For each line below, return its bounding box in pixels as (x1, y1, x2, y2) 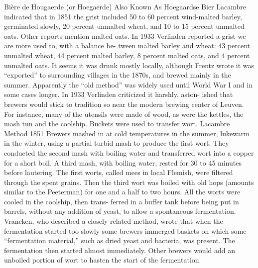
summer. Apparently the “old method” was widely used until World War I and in (4, 79, 253, 89)
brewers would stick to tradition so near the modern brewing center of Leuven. (4, 98, 244, 109)
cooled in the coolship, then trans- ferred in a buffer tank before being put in (4, 196, 239, 206)
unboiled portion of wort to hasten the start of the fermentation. (4, 255, 201, 265)
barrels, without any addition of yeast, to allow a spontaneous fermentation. (4, 206, 236, 216)
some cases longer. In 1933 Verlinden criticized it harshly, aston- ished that (4, 89, 233, 99)
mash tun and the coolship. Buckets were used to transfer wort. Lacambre (4, 118, 230, 129)
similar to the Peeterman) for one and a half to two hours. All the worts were (4, 186, 241, 197)
